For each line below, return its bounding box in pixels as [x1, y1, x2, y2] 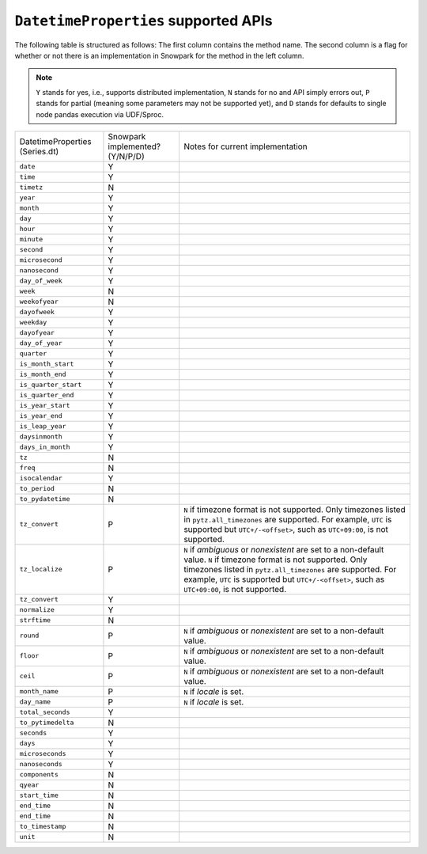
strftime [19, 616, 51, 624]
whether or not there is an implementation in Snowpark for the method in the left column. [14, 51, 304, 60]
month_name [19, 687, 59, 696]
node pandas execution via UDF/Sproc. [36, 109, 164, 119]
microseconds [19, 750, 66, 758]
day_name [19, 697, 51, 706]
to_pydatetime [19, 495, 70, 503]
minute [19, 235, 43, 244]
